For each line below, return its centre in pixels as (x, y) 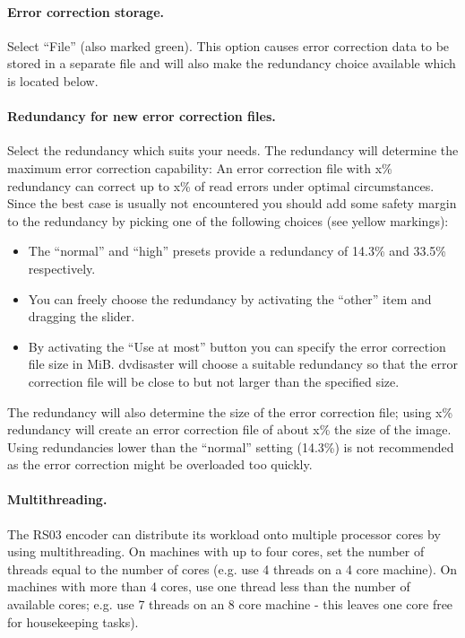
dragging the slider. (82, 316)
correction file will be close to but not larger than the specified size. (214, 381)
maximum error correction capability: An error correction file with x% (200, 167)
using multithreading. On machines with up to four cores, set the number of (216, 551)
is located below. (53, 80)
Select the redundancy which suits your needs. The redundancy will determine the (233, 150)
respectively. (62, 268)
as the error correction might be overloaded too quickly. (160, 464)
